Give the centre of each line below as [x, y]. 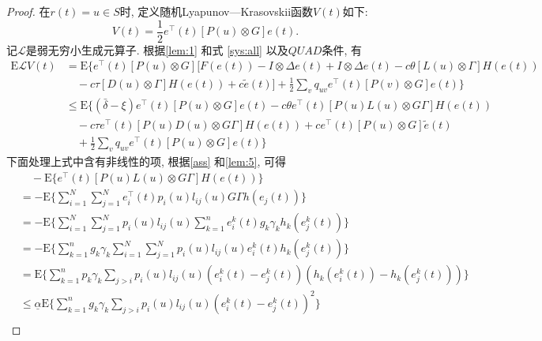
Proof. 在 [28, 11]
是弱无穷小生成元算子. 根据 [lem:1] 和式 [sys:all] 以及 [157, 49]
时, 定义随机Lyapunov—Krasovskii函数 [216, 11]
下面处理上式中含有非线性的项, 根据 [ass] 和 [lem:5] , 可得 [147, 161]
